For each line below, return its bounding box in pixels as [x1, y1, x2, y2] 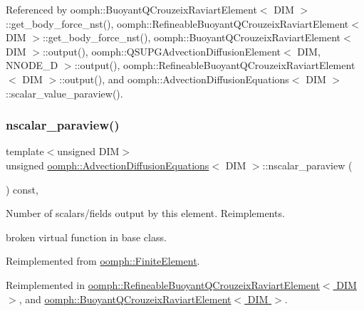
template [6, 144, 44, 159]
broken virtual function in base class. [6, 229, 167, 244]
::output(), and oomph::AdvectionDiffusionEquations [59, 71, 289, 86]
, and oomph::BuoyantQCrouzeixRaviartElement [19, 291, 232, 306]
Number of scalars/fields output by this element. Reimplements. [6, 206, 285, 221]
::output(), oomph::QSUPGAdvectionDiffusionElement [42, 43, 281, 58]
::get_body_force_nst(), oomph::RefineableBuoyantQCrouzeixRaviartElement [6, 16, 349, 31]
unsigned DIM [57, 144, 120, 159]
